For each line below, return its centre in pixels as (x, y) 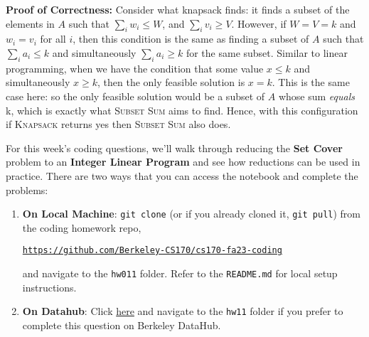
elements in (30, 23)
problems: (27, 189)
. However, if (259, 23)
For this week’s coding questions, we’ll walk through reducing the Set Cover (174, 148)
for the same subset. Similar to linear (267, 52)
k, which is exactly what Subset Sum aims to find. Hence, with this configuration (182, 110)
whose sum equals (316, 96)
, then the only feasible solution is (171, 82)
